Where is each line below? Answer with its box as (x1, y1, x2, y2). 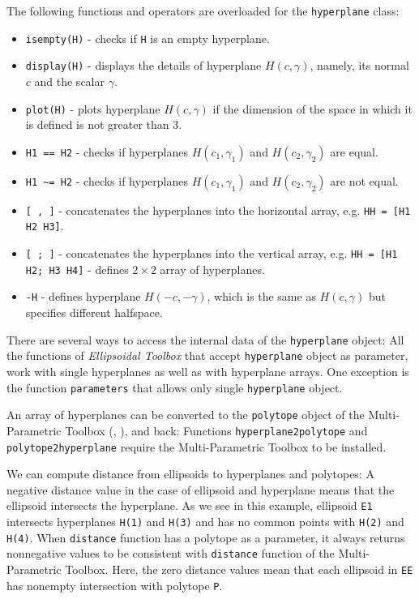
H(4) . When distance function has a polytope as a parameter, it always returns (6, 528, 405, 546)
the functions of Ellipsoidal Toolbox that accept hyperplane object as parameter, (6, 347, 408, 364)
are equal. (330, 143, 378, 160)
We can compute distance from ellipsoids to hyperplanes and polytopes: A (6, 465, 374, 482)
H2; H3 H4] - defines (25, 260, 129, 277)
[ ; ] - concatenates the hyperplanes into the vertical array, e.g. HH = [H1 (25, 245, 398, 262)
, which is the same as (207, 288, 316, 305)
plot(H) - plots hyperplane (25, 100, 160, 117)
